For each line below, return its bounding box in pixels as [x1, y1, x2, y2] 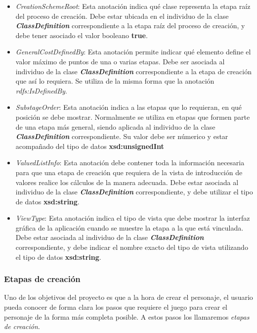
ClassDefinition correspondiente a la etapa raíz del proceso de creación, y [15, 20, 245, 31]
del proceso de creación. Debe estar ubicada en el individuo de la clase [15, 10, 229, 21]
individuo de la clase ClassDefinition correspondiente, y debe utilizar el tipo [15, 187, 253, 197]
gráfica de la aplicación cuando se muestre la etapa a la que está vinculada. [15, 222, 244, 233]
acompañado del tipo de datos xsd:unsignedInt [15, 141, 164, 151]
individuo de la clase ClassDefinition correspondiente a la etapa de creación [15, 66, 252, 76]
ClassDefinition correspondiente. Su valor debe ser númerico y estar [15, 131, 228, 142]
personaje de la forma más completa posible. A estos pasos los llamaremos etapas [4, 311, 250, 322]
